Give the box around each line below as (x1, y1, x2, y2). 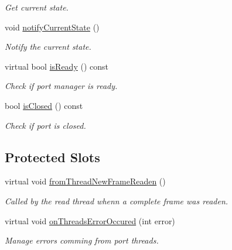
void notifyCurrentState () (5, 20, 100, 33)
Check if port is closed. (5, 119, 86, 131)
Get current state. (5, 1, 69, 13)
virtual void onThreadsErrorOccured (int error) (5, 214, 175, 227)
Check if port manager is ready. (5, 80, 118, 92)
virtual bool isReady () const (5, 60, 108, 72)
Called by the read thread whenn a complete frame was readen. (5, 194, 228, 207)
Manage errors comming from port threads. (5, 234, 159, 246)
